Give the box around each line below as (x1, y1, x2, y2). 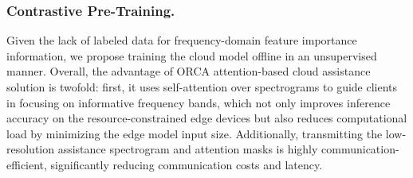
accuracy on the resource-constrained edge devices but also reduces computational (6, 110, 407, 126)
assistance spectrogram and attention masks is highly (57, 141, 318, 157)
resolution (6, 141, 55, 157)
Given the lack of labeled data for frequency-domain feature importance (6, 32, 357, 48)
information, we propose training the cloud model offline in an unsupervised (6, 47, 377, 64)
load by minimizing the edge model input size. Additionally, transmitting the (6, 125, 383, 141)
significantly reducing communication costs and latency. (50, 156, 323, 172)
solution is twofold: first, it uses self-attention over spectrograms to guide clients (6, 79, 398, 95)
